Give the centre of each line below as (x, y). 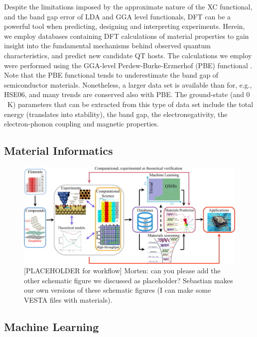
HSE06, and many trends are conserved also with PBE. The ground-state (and (124, 94)
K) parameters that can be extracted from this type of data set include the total (130, 104)
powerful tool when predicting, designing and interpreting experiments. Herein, (125, 26)
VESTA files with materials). (68, 299)
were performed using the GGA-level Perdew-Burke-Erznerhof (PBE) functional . (128, 65)
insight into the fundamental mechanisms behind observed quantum (107, 46)
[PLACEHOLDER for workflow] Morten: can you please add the (122, 271)
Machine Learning (52, 326)
